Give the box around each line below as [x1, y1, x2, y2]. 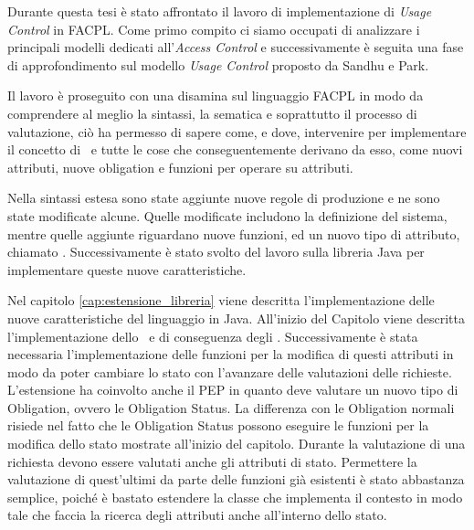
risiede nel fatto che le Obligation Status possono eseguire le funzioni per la [7, 416, 429, 435]
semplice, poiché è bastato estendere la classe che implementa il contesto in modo [7, 487, 463, 506]
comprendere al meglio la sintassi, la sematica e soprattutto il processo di [7, 103, 417, 122]
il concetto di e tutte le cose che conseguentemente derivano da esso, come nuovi [7, 140, 463, 159]
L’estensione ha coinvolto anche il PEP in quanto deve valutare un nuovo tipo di [7, 380, 458, 399]
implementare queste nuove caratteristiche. [7, 260, 247, 279]
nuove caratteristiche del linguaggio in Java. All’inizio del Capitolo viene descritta [7, 308, 465, 327]
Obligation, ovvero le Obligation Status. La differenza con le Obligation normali [7, 397, 455, 417]
